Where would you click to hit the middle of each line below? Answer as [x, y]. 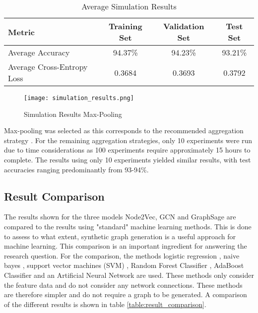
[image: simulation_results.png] [79, 98]
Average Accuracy [39, 52]
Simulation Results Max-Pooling [73, 114]
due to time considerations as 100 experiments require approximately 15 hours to [127, 150]
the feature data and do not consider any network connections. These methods [123, 285]
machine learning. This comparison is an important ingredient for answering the [126, 246]
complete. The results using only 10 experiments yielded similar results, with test [128, 160]
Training [126, 26]
